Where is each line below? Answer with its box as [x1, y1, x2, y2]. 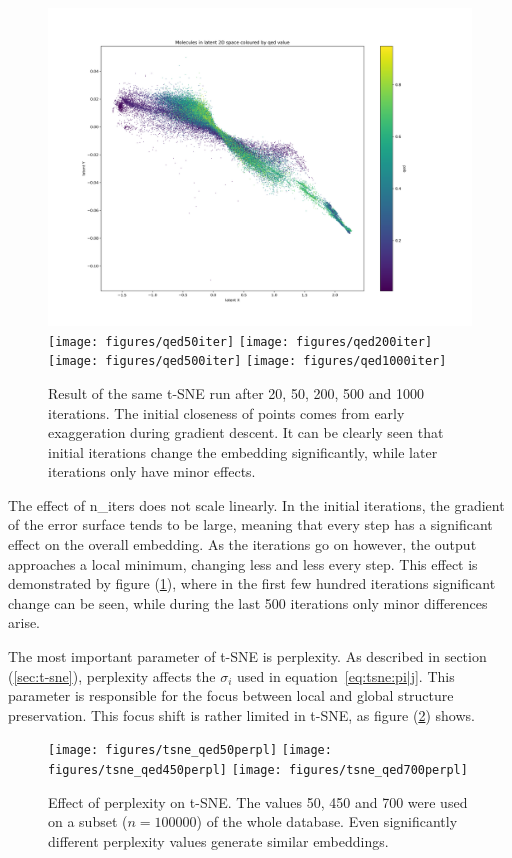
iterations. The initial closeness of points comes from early [48, 402, 405, 423]
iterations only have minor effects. [48, 461, 256, 482]
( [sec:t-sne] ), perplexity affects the [8, 665, 216, 686]
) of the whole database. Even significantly [196, 811, 458, 832]
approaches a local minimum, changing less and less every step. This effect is [8, 553, 478, 574]
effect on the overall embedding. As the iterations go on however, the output [8, 534, 477, 555]
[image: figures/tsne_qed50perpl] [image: [48, 743, 332, 758]
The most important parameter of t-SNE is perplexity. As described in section [8, 646, 487, 667]
